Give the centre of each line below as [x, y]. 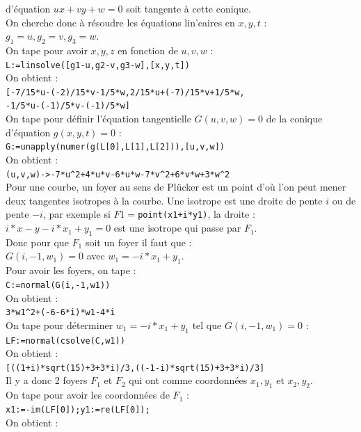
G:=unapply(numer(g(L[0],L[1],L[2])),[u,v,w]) [115, 147]
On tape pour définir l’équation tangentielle [98, 119]
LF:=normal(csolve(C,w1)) [65, 341]
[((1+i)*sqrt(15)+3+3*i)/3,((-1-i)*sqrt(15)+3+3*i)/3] [135, 368]
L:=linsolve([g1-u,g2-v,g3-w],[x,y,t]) [98, 65]
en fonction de [148, 50]
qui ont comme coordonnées [188, 380]
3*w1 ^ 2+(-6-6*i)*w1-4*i [61, 313]
